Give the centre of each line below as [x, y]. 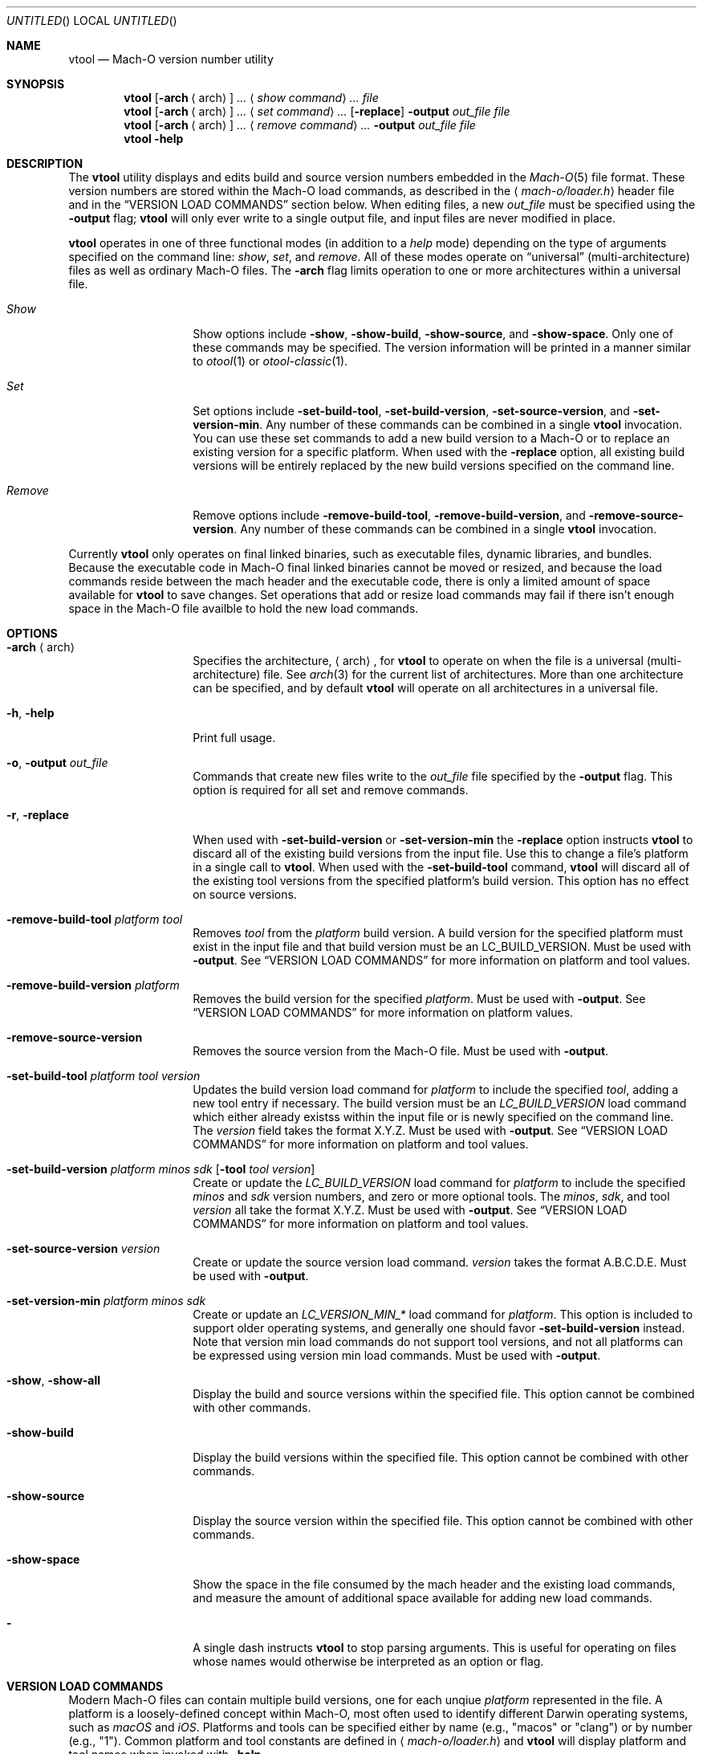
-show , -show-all [54, 1380]
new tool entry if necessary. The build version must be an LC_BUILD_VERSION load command [440, 1103]
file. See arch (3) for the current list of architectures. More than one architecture [473, 674]
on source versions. [245, 894]
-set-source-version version [83, 1248]
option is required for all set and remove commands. [331, 790]
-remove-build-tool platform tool [95, 919]
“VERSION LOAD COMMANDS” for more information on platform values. [383, 1012]
